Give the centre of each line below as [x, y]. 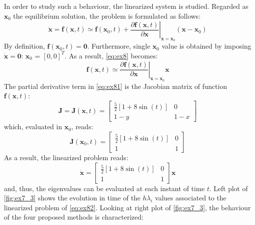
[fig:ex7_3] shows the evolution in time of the [72, 198]
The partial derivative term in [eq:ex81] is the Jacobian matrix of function [115, 86]
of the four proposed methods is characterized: [74, 217]
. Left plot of [229, 188]
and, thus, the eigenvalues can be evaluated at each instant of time [104, 188]
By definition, [25, 46]
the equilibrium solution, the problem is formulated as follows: [107, 15]
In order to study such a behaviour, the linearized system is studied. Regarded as [126, 6]
